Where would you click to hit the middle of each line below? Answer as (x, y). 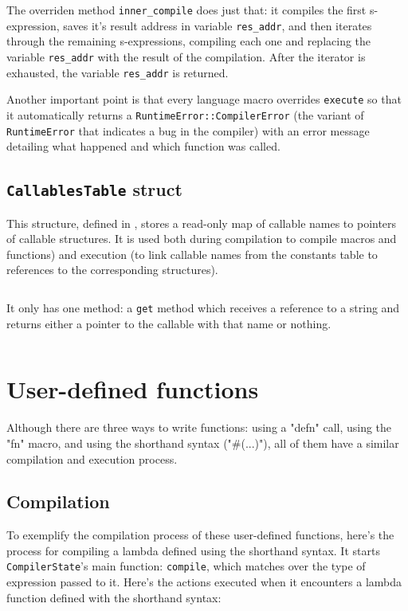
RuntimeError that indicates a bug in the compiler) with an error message (188, 130)
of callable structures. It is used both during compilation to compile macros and (202, 239)
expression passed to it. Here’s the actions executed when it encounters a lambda (204, 582)
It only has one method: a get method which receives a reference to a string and (203, 307)
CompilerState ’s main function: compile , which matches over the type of (186, 566)
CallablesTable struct (94, 189)
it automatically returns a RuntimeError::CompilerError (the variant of (185, 114)
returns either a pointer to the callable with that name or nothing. (169, 323)
